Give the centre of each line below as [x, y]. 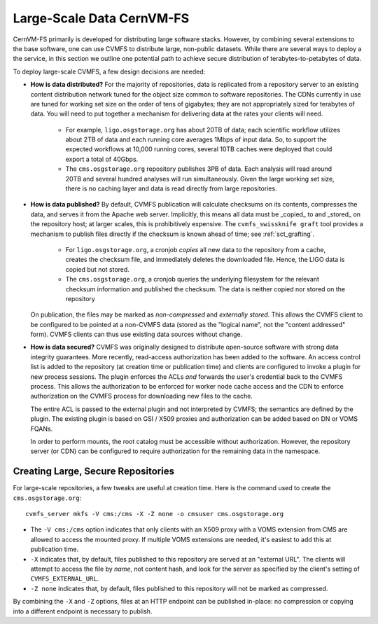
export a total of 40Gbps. [102, 159]
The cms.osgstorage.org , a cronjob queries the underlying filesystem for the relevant [192, 279]
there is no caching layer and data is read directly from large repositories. [171, 188]
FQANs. [42, 429]
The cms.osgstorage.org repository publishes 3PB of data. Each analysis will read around [199, 169]
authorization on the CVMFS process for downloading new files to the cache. [142, 396]
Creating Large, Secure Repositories [94, 472]
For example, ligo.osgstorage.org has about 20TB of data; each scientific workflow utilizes [203, 130]
